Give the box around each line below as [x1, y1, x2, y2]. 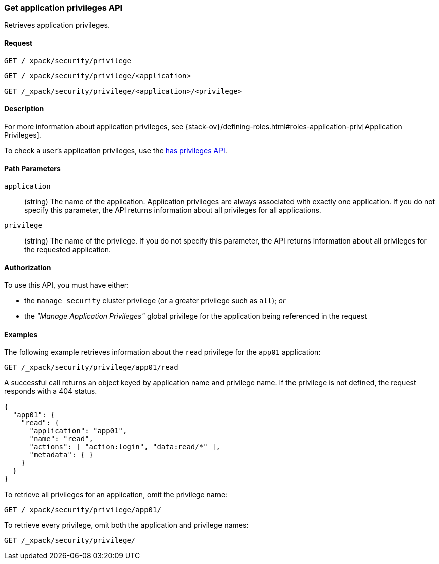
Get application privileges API [4, 3, 123, 13]
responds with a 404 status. [4, 387, 97, 396]
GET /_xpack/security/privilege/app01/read [4, 363, 178, 372]
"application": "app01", [29, 427, 127, 435]
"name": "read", [29, 435, 94, 443]
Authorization [4, 263, 51, 272]
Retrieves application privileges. [4, 21, 110, 30]
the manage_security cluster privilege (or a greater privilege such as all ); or [24, 296, 286, 305]
